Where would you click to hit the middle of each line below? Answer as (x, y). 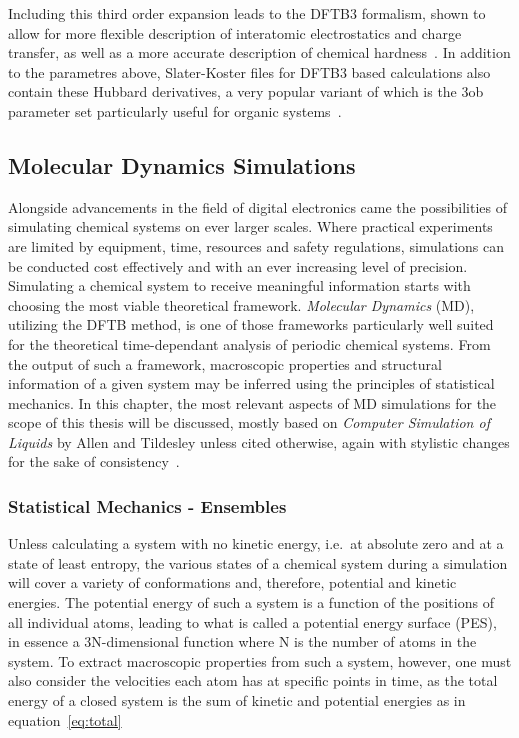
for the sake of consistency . (94, 461)
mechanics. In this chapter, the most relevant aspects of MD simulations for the (252, 402)
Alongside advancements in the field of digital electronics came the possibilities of (258, 206)
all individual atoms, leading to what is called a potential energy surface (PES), (252, 621)
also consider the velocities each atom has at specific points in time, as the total (253, 680)
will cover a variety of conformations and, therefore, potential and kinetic (232, 582)
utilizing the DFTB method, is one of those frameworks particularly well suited (251, 324)
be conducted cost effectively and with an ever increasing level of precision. (238, 265)
